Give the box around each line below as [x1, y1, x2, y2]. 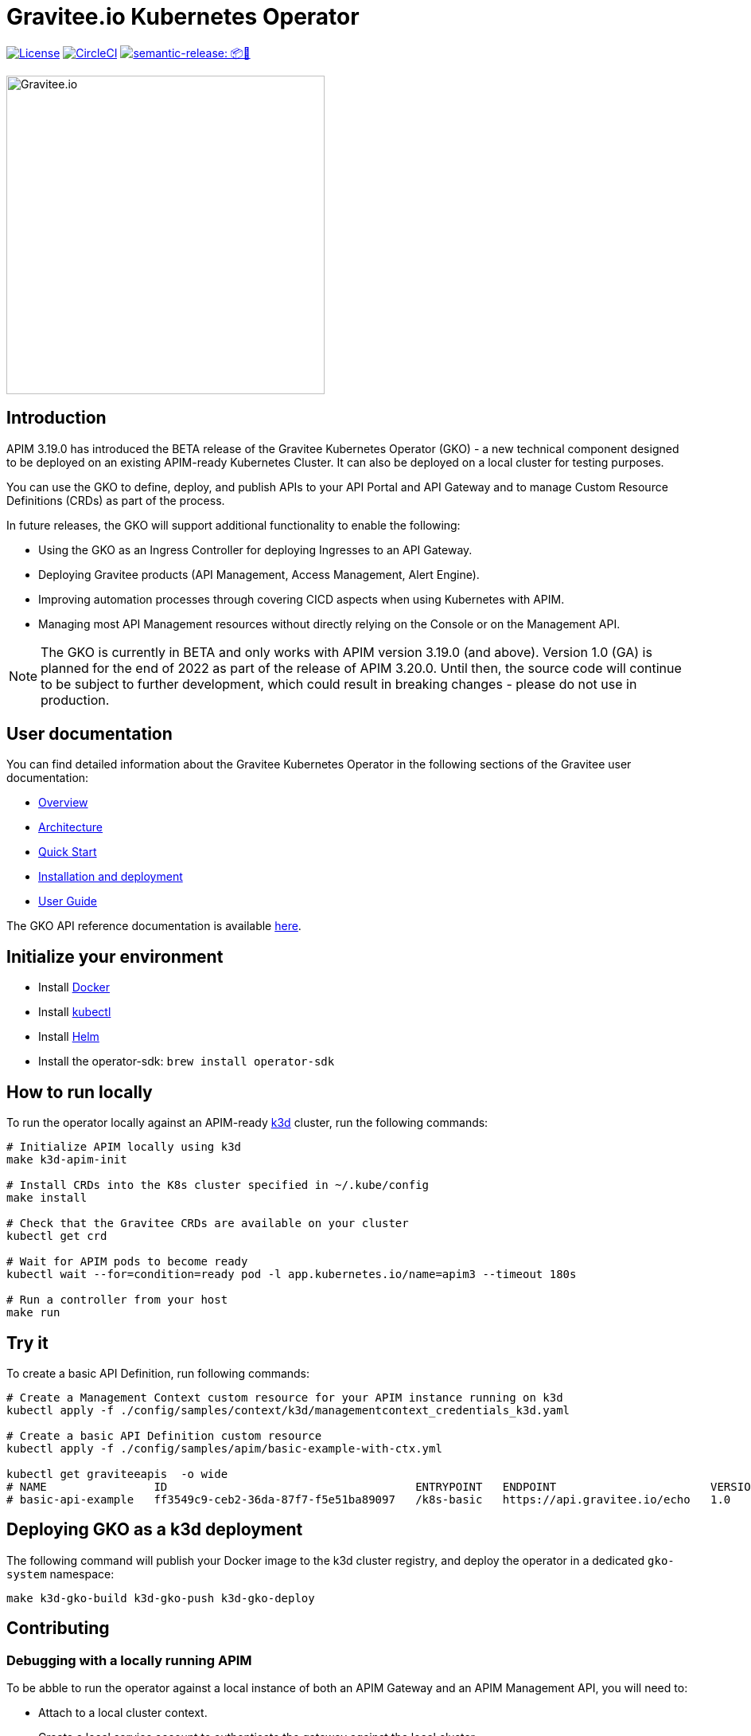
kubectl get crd [6, 1230, 107, 1243]
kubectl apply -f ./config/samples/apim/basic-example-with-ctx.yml [6, 1441, 442, 1455]
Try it [6, 1332, 49, 1353]
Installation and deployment [38, 870, 183, 884]
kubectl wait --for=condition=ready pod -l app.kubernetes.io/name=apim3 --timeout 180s [6, 1268, 577, 1281]
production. [41, 691, 110, 708]
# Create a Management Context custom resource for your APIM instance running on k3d [6, 1390, 563, 1404]
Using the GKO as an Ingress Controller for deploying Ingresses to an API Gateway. [38, 542, 473, 557]
